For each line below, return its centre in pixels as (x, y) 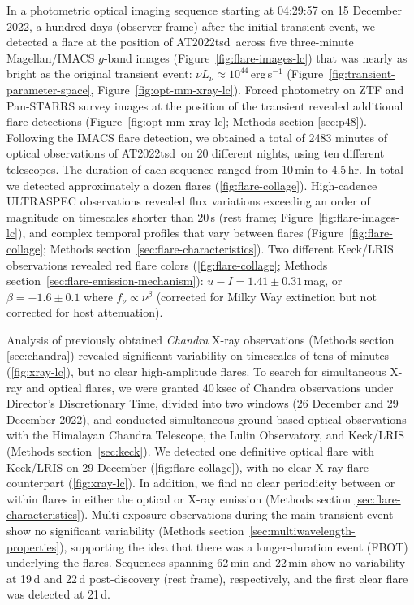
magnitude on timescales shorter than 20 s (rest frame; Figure (160, 216)
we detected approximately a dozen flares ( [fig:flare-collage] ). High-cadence (192, 185)
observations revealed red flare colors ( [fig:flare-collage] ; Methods (167, 264)
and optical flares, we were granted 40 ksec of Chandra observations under (210, 387)
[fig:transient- (362, 73)
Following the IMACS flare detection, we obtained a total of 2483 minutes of (197, 137)
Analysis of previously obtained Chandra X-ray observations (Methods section (201, 339)
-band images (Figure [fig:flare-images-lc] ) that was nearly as (255, 57)
